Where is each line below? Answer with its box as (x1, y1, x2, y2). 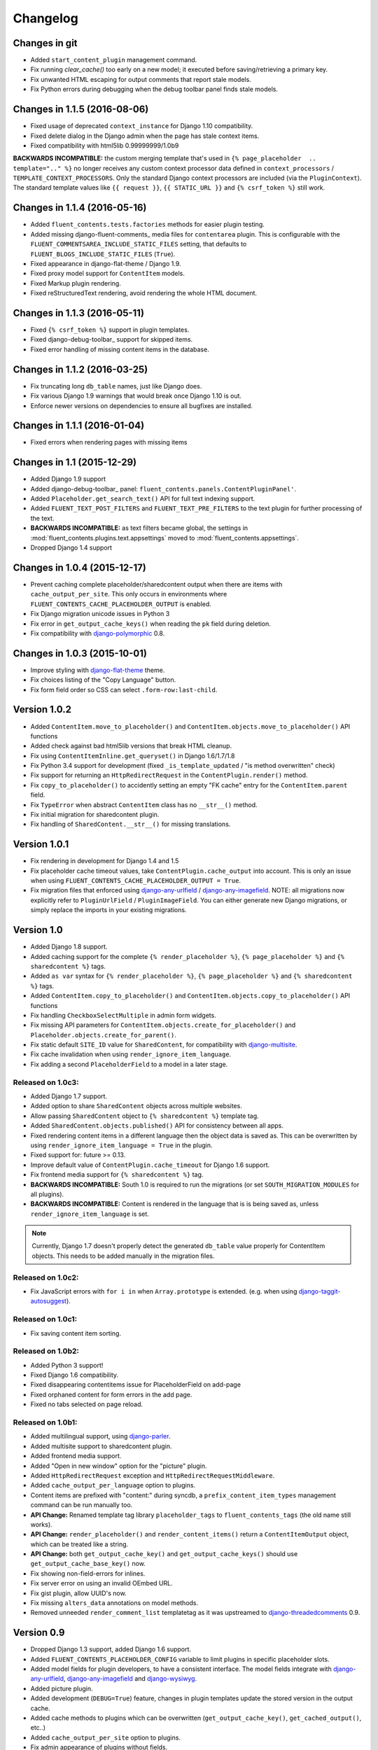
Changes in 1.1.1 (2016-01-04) (13, 420, 145, 432)
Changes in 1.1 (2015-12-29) (13, 456, 137, 468)
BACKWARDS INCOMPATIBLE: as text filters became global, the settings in (30, 524, 248, 532)
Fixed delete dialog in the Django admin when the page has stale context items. (30, 132, 260, 140)
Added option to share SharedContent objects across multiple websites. (30, 1102, 243, 1110)
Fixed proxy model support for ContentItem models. (30, 269, 185, 278)
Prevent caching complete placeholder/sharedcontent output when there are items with (30, 580, 283, 588)
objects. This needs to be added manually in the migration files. (31, 1252, 215, 1260)
